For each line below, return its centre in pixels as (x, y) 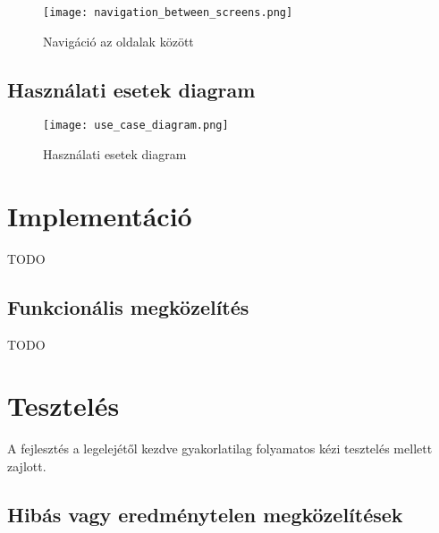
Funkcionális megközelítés (128, 306)
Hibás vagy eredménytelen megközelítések (205, 514)
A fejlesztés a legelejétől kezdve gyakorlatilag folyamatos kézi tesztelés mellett (220, 448)
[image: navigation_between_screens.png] (168, 13)
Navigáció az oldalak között (118, 41)
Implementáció (100, 215)
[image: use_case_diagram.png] (136, 126)
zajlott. (27, 465)
